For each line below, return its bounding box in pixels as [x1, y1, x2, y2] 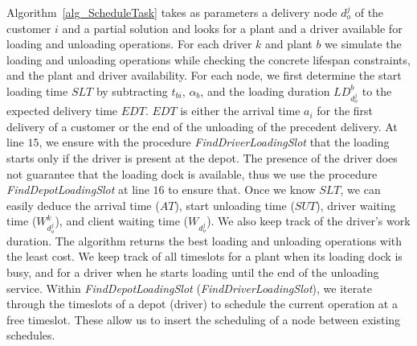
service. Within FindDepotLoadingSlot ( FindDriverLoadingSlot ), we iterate [6, 279, 372, 296]
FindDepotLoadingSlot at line [6, 181, 149, 198]
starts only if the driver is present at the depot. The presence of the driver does [6, 150, 398, 167]
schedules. [6, 327, 55, 344]
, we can [340, 181, 381, 198]
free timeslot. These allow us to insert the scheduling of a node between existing [6, 311, 401, 327]
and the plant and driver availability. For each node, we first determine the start [6, 67, 402, 84]
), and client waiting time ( [55, 212, 189, 229]
